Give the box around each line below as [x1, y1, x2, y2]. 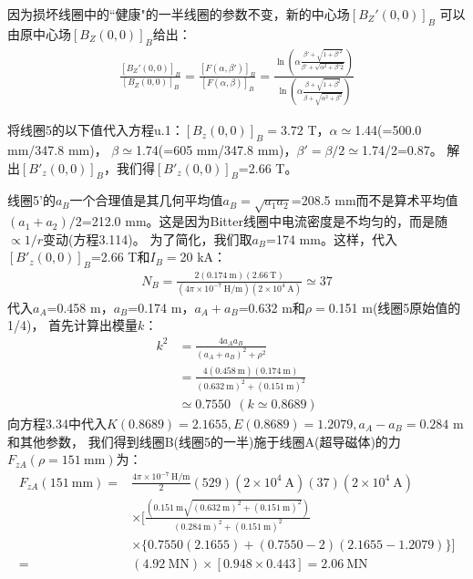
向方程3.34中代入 [7, 413, 107, 432]
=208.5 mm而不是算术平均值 [291, 191, 458, 210]
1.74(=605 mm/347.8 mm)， [135, 140, 297, 160]
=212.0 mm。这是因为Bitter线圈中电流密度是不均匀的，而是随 [81, 212, 447, 231]
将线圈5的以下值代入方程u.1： [7, 120, 184, 140]
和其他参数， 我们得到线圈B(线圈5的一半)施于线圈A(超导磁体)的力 [7, 431, 401, 450]
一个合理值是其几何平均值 [69, 191, 223, 210]
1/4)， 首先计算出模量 [7, 315, 139, 335]
